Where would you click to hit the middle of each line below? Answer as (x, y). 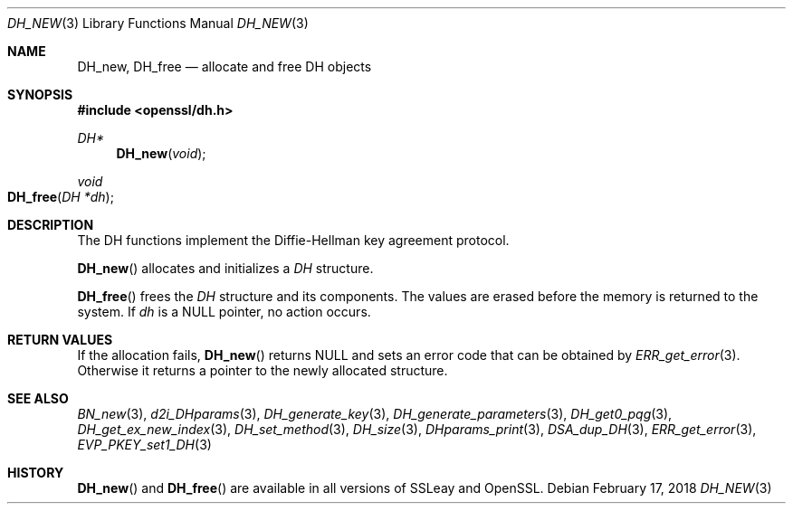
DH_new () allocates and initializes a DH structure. (225, 268)
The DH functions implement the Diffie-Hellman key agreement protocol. (293, 240)
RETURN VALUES (60, 340)
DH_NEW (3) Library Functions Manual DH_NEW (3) (158, 23)
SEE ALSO (38, 398)
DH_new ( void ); (161, 153)
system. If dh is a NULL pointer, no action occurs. (224, 312)
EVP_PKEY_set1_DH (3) (144, 445)
